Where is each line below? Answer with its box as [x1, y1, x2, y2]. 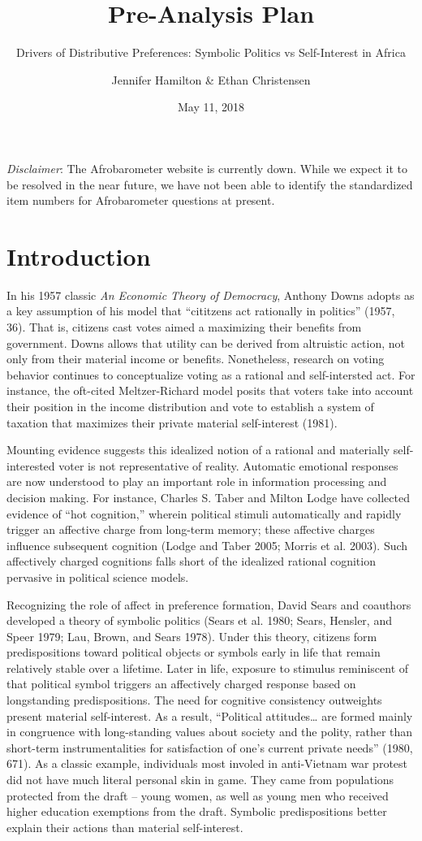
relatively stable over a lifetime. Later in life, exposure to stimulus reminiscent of [6, 659, 409, 676]
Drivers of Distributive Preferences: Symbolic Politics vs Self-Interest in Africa [16, 44, 406, 61]
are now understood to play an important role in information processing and [6, 473, 387, 490]
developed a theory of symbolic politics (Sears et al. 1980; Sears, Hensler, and [6, 612, 392, 629]
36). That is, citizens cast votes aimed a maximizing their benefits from [6, 319, 362, 335]
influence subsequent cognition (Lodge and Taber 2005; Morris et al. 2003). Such [6, 536, 408, 553]
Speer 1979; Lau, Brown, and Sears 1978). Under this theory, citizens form [6, 627, 377, 644]
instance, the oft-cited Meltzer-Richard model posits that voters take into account [6, 382, 414, 399]
